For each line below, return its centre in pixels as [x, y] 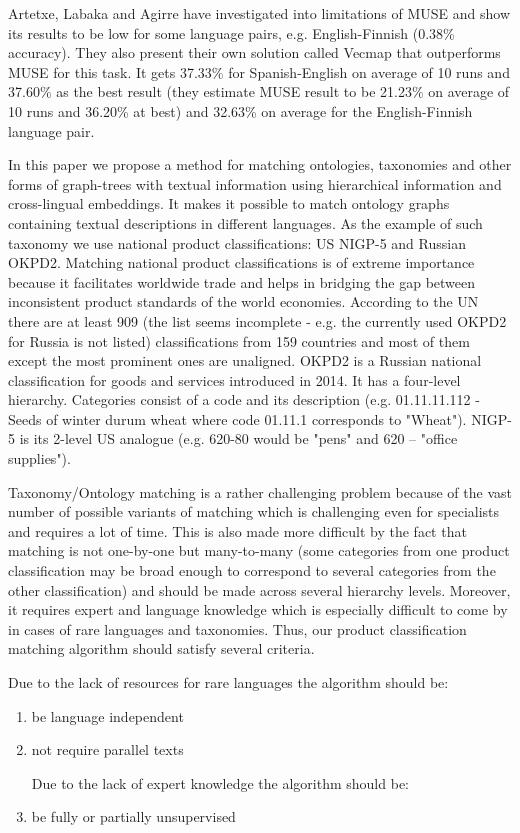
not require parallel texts [107, 749]
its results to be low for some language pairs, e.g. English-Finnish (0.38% [231, 32]
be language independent [107, 715]
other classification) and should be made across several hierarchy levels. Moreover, [259, 589]
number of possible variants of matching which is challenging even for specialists [254, 511]
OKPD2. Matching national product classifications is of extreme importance [241, 262]
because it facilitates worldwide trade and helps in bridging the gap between [242, 281]
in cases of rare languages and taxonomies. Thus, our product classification [237, 628]
